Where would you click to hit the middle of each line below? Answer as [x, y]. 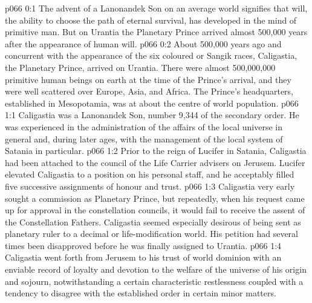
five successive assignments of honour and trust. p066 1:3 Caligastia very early [150, 186]
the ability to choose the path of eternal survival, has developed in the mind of [151, 20]
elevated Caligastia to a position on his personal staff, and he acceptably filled [150, 174]
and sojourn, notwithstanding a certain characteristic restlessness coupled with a [154, 281]
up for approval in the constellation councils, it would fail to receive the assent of [155, 210]
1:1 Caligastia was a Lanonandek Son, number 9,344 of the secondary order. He [152, 115]
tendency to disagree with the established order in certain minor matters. [141, 293]
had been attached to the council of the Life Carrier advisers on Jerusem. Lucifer [155, 162]
